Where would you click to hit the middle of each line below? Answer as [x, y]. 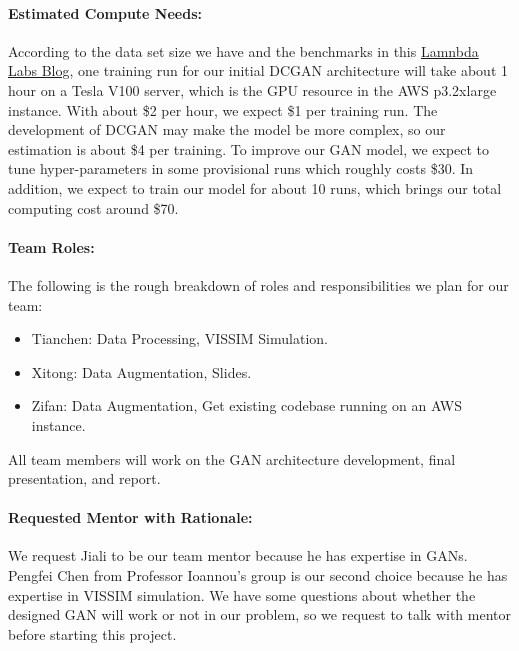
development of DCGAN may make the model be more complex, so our [227, 129]
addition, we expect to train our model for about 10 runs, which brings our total [255, 187]
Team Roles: [51, 246]
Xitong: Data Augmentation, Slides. [141, 371]
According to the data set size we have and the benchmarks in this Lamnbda [243, 50]
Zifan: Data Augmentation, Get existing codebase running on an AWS [247, 405]
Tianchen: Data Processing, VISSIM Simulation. [179, 338]
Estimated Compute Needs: [105, 12]
